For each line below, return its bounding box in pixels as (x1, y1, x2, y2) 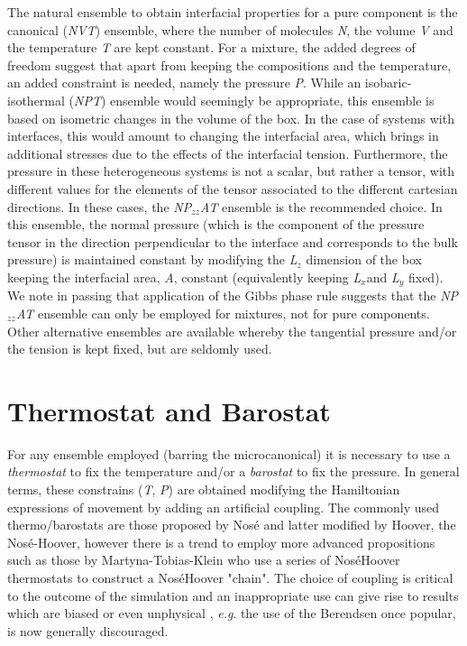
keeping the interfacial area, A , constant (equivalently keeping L (7, 267, 362, 286)
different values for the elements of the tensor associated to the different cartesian (7, 179, 458, 198)
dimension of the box (306, 250, 422, 269)
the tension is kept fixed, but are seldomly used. (7, 339, 272, 358)
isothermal (7, 90, 65, 109)
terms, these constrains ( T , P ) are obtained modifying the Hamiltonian (7, 480, 400, 499)
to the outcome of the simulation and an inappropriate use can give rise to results (7, 586, 459, 604)
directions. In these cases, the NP (7, 197, 192, 216)
